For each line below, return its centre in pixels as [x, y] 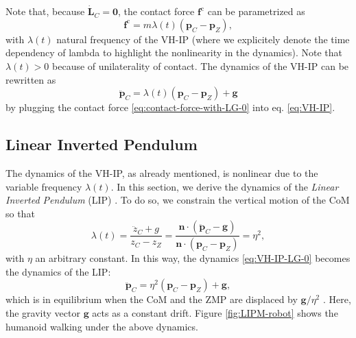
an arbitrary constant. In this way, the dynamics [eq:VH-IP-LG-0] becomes [193, 258]
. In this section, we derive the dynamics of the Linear [225, 186]
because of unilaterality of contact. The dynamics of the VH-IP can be [201, 66]
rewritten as [31, 79]
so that [20, 213]
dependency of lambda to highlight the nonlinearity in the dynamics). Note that [174, 52]
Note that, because [45, 11]
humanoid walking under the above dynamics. [102, 326]
